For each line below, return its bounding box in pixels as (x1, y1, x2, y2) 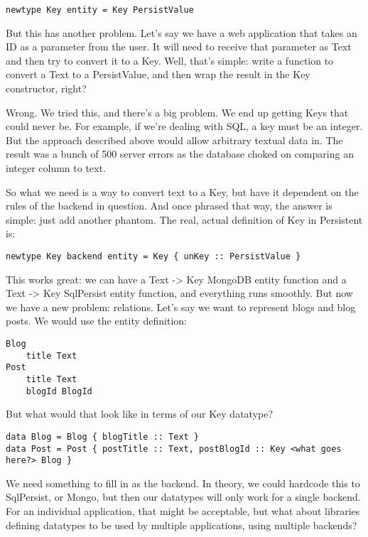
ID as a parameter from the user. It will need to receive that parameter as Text (6, 39, 352, 54)
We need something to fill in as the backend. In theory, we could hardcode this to (6, 475, 360, 490)
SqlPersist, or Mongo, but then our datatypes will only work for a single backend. (6, 489, 361, 504)
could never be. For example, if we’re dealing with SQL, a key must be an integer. (6, 119, 363, 134)
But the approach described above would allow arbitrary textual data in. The (6, 132, 343, 147)
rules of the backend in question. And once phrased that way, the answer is (6, 198, 332, 213)
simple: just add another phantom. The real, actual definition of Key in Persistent (6, 212, 363, 227)
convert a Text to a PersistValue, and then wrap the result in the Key (6, 67, 310, 82)
